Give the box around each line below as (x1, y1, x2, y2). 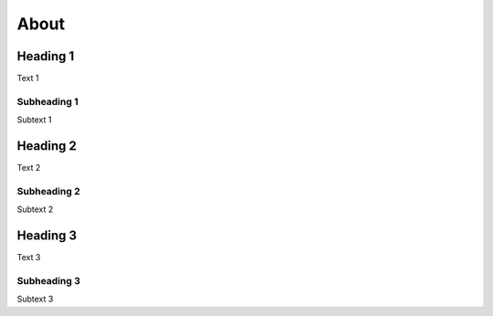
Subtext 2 (16, 204, 54, 215)
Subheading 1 (16, 95, 79, 108)
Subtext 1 (16, 114, 52, 125)
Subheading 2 (16, 184, 81, 197)
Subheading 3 (16, 274, 81, 287)
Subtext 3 (16, 293, 54, 305)
